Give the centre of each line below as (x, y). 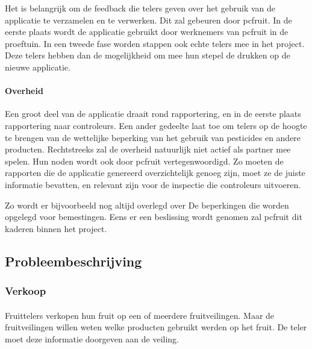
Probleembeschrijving (73, 261)
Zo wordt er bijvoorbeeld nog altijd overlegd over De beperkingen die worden (147, 205)
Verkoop (26, 291)
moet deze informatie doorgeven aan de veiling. (92, 338)
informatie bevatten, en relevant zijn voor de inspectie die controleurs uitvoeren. (153, 184)
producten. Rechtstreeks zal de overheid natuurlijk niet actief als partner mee (148, 149)
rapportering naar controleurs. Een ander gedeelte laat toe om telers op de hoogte (156, 125)
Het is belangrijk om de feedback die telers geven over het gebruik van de (140, 8)
